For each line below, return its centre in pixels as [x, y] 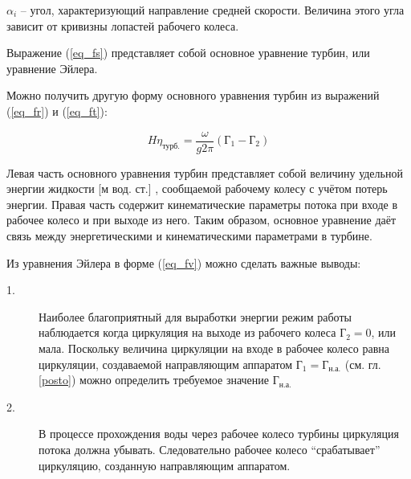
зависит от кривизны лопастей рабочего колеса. [123, 25]
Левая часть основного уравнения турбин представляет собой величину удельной [205, 172]
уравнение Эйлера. [52, 68]
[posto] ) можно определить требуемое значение [154, 380]
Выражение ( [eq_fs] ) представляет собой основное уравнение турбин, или [188, 53]
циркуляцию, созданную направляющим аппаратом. [165, 465]
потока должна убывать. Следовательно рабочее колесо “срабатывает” [210, 449]
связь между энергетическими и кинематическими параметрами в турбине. [189, 235]
